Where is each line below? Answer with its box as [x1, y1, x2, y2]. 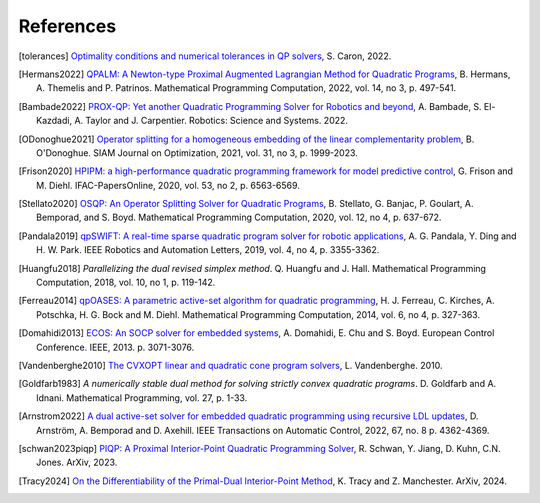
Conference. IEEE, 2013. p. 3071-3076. [36, 341, 195, 353]
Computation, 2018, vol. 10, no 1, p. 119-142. [36, 276, 216, 289]
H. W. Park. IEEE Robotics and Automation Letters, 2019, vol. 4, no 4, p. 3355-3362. [36, 244, 380, 256]
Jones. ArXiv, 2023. [36, 456, 118, 469]
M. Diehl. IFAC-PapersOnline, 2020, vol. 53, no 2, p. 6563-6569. [36, 179, 300, 191]
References [18, 15, 117, 37]
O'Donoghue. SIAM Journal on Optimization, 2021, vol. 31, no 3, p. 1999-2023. [36, 146, 359, 159]
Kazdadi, [36, 115, 73, 127]
